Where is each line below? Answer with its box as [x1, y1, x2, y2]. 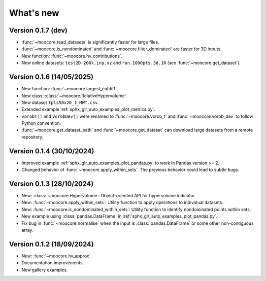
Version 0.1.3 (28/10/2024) [9, 179, 94, 188]
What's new [9, 7, 60, 18]
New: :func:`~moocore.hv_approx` [21, 253, 91, 259]
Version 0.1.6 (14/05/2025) [9, 73, 94, 81]
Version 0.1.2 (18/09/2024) [9, 240, 94, 248]
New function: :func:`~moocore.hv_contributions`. [21, 53, 123, 59]
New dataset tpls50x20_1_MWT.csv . [21, 99, 100, 105]
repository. [21, 134, 44, 140]
